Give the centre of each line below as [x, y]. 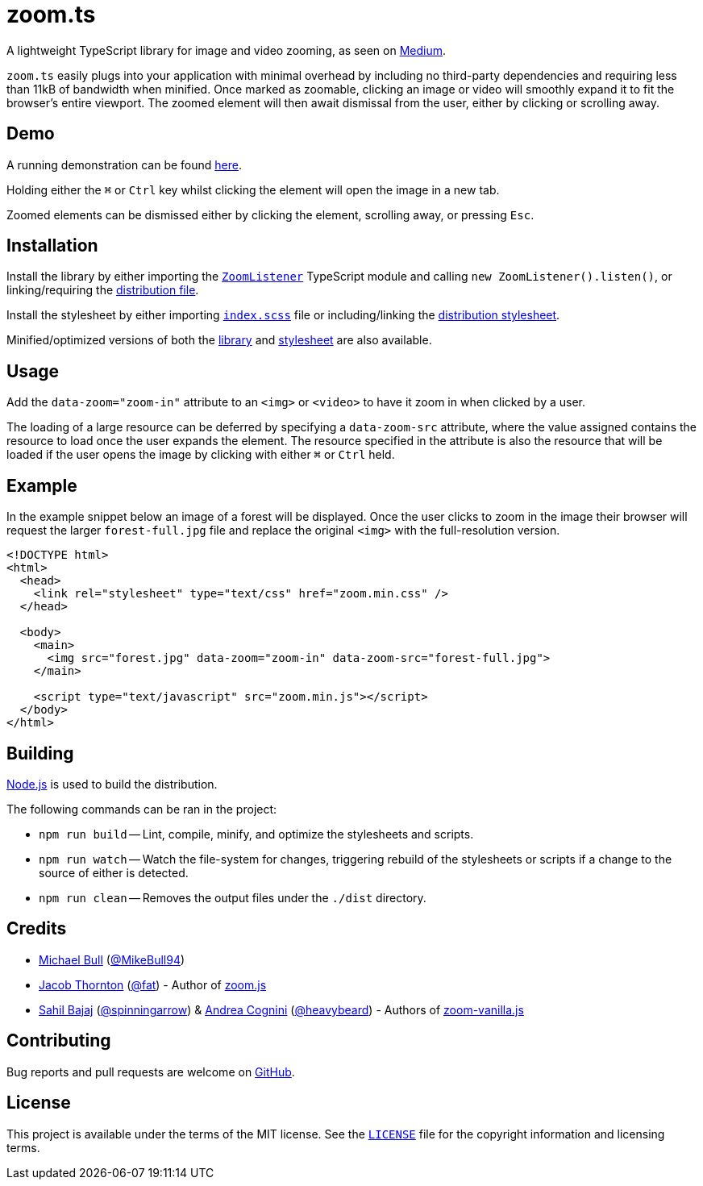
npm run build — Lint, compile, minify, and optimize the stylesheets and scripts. [256, 834]
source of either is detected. [114, 872]
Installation [52, 246]
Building [40, 753]
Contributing [59, 1041]
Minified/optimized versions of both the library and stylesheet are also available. [219, 340]
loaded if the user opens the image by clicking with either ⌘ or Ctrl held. [201, 455]
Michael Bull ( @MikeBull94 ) [112, 959]
